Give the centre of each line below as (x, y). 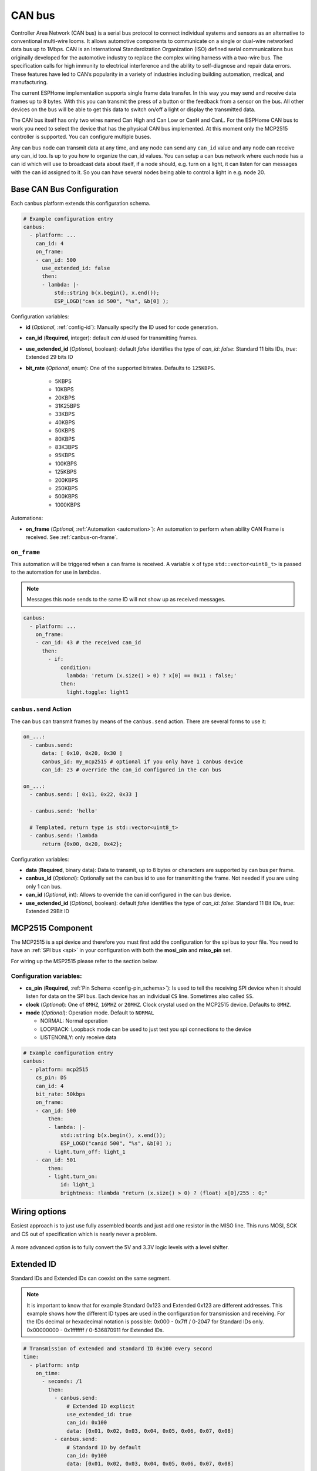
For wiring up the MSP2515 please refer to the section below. (85, 961)
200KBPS (67, 480)
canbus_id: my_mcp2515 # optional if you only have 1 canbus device (143, 761)
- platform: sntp (54, 1365)
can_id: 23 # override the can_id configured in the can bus (132, 770)
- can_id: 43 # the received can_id (88, 643)
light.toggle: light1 (98, 692)
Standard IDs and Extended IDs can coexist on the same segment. (91, 1278)
